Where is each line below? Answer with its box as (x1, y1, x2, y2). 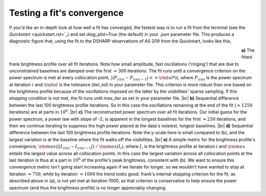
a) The (241, 47, 255, 53)
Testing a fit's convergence (9, 7, 124, 18)
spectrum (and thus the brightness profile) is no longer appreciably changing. (9, 185, 167, 191)
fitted (241, 54, 252, 60)
